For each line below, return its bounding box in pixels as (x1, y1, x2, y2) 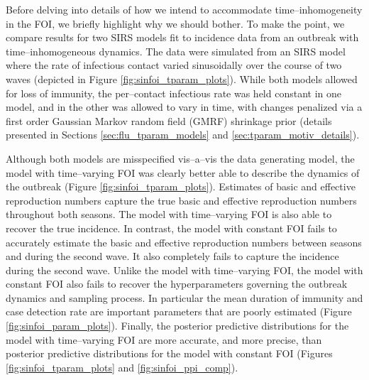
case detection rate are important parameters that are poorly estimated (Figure (6, 304, 352, 319)
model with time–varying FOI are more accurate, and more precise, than (6, 332, 322, 347)
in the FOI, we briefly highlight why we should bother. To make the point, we (6, 16, 345, 31)
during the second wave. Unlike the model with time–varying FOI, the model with (6, 262, 363, 277)
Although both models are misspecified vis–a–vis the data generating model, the (6, 151, 355, 165)
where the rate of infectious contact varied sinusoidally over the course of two (6, 58, 342, 72)
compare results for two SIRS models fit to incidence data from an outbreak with (6, 30, 359, 45)
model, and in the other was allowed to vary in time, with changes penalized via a (6, 99, 363, 114)
